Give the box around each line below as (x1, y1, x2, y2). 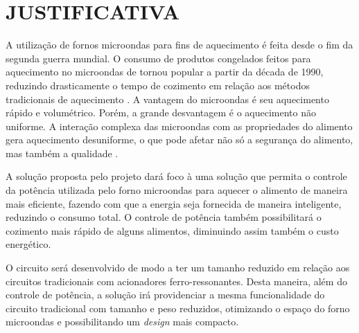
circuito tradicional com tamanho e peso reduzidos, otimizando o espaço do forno (6, 300, 350, 315)
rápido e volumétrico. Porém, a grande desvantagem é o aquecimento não (6, 105, 316, 120)
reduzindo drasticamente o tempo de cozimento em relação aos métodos (6, 78, 310, 92)
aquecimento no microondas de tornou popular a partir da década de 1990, (6, 64, 324, 79)
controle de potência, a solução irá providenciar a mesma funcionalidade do (6, 287, 325, 302)
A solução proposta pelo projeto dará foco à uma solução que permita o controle (6, 169, 347, 183)
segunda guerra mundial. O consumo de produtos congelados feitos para (6, 51, 311, 65)
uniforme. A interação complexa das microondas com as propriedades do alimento (6, 118, 353, 133)
